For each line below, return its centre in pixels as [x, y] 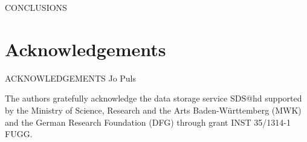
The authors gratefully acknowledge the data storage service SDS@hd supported [153, 98]
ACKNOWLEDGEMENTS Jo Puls [71, 78]
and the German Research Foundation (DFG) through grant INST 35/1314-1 [148, 122]
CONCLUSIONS [36, 7]
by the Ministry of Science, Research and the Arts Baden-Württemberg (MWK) [153, 110]
